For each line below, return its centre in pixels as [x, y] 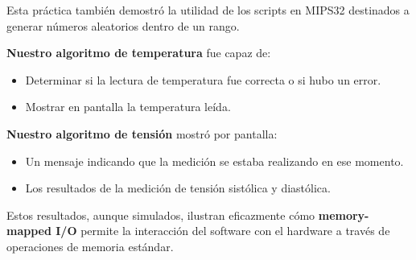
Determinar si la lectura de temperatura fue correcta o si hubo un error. [203, 79]
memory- [344, 215]
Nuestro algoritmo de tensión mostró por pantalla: [142, 133]
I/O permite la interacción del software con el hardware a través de [223, 231]
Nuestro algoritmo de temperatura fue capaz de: [139, 53]
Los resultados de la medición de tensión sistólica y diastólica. [178, 188]
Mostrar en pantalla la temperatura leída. [128, 107]
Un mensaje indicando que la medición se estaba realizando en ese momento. [214, 161]
